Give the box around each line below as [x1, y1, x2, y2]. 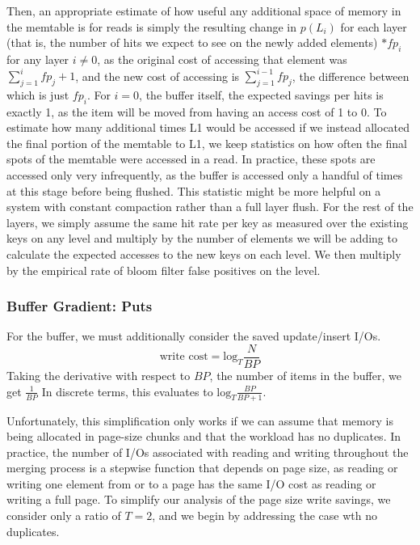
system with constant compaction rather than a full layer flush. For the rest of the [6, 198, 414, 215]
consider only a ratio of [6, 507, 121, 524]
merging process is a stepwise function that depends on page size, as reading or [6, 459, 398, 476]
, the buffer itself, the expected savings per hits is [139, 86, 384, 103]
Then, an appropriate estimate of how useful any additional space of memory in [6, 2, 401, 19]
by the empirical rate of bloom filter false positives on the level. [6, 261, 321, 278]
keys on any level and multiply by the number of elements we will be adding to [6, 230, 397, 247]
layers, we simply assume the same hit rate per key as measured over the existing [6, 213, 409, 230]
